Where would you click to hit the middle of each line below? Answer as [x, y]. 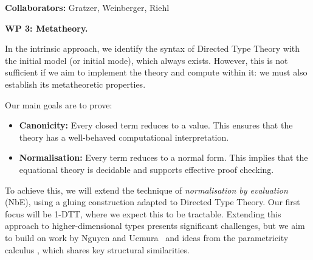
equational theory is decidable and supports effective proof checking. [146, 169]
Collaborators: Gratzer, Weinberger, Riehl [87, 7]
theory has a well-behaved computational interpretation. [124, 137]
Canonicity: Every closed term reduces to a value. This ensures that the [156, 125]
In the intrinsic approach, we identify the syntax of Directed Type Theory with [153, 48]
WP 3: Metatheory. [46, 28]
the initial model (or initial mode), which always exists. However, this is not [146, 60]
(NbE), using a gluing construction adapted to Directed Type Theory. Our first [153, 202]
